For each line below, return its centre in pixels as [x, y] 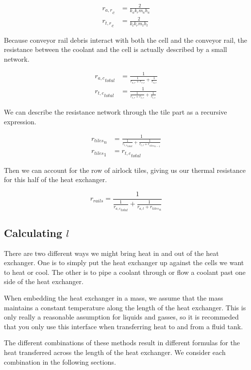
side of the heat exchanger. [44, 281]
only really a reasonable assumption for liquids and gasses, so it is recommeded [121, 317]
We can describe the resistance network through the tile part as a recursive [116, 112]
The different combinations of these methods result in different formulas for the [122, 343]
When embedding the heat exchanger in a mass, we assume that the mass [114, 298]
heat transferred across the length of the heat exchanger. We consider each [115, 352]
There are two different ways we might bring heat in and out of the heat [111, 253]
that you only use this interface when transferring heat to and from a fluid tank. [124, 326]
